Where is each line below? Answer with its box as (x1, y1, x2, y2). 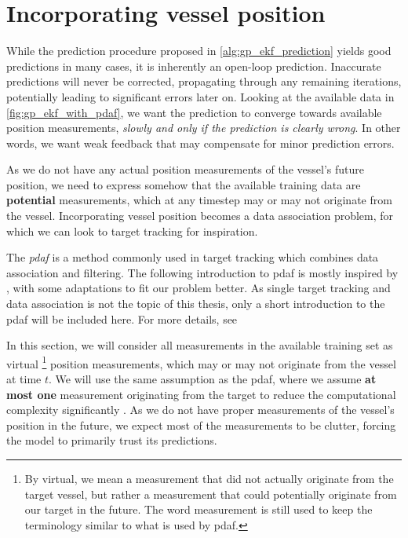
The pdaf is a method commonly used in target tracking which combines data (6, 249, 379, 265)
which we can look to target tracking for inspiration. (6, 222, 258, 239)
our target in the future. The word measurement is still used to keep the (24, 501, 373, 518)
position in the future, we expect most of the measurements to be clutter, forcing (6, 416, 396, 433)
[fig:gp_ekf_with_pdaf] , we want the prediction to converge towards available (6, 104, 382, 120)
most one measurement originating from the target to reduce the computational (6, 386, 396, 402)
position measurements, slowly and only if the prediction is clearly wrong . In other (6, 119, 401, 136)
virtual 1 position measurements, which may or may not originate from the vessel (6, 353, 396, 371)
